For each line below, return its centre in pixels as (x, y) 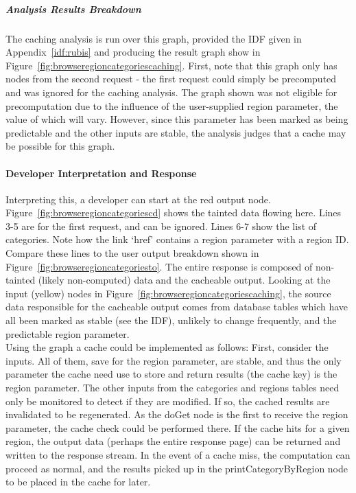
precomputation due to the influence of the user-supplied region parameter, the (172, 105)
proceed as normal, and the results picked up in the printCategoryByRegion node (177, 468)
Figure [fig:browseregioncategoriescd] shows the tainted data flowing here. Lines (174, 213)
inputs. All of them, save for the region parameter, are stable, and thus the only (174, 360)
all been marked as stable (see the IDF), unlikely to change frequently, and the (171, 320)
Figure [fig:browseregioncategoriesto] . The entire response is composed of (159, 266)
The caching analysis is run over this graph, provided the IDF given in (154, 38)
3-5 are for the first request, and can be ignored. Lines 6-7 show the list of (161, 226)
